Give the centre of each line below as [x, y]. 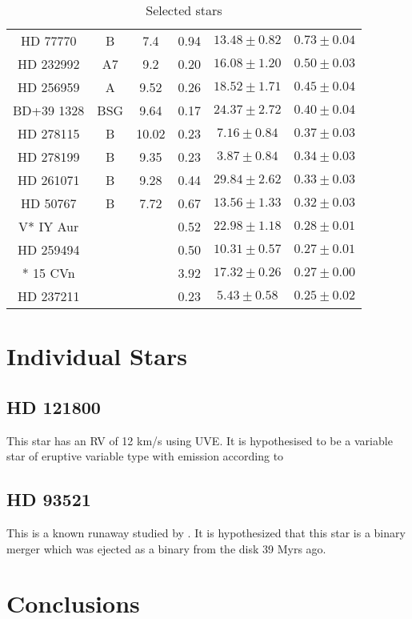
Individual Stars [97, 356]
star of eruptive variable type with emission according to [145, 456]
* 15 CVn [48, 273]
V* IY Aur [49, 226]
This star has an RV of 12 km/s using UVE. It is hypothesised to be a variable [200, 440]
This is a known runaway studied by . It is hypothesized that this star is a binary [206, 532]
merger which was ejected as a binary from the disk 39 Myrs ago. [166, 548]
